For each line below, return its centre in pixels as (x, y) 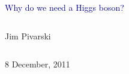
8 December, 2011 (37, 64)
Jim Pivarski (28, 36)
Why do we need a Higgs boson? (64, 7)
